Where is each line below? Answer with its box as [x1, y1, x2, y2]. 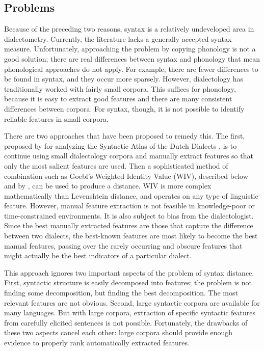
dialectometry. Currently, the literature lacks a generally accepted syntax [4, 33, 232, 44]
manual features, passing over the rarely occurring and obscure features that [4, 240, 243, 251]
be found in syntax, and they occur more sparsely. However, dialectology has [4, 73, 244, 84]
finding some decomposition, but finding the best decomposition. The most [4, 287, 238, 298]
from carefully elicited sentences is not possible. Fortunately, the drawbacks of [4, 317, 248, 328]
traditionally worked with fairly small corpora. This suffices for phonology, [4, 83, 236, 94]
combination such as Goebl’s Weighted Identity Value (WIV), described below [4, 170, 248, 181]
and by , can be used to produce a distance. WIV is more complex [4, 180, 212, 191]
